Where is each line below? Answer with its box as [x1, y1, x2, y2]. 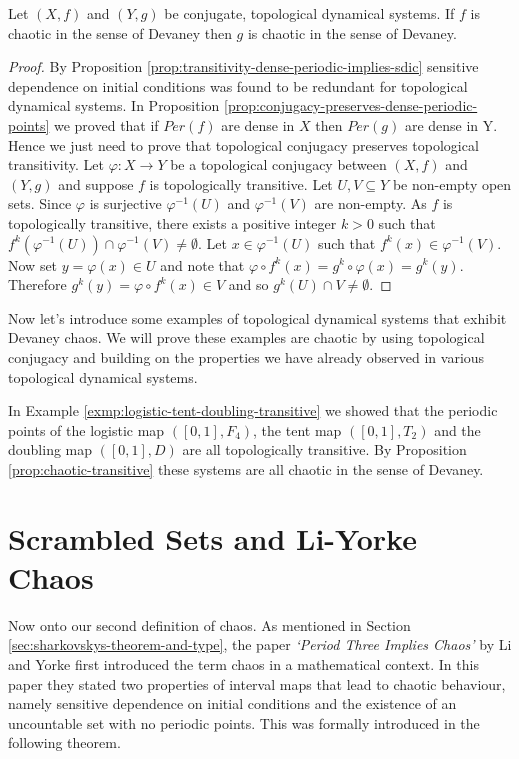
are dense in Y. [404, 114, 498, 135]
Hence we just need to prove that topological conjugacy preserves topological [8, 134, 479, 155]
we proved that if [53, 114, 159, 135]
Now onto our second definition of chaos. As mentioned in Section [8, 614, 411, 635]
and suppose [58, 173, 134, 194]
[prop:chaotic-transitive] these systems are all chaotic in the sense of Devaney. [8, 458, 484, 479]
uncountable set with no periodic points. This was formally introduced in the [8, 712, 480, 733]
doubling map [8, 439, 93, 460]
